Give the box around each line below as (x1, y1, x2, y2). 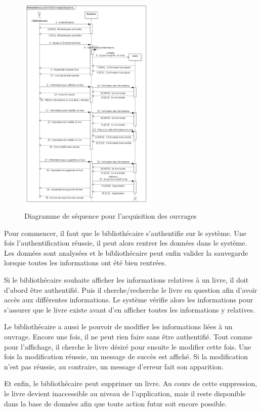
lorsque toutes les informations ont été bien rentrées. (4, 257, 166, 268)
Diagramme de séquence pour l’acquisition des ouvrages (24, 211, 197, 221)
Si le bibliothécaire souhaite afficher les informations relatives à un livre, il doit (4, 274, 249, 285)
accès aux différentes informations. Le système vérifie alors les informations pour (4, 294, 253, 305)
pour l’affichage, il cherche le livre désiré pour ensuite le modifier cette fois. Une (4, 341, 251, 352)
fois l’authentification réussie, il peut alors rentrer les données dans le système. (4, 237, 247, 248)
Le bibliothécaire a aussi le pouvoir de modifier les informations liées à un (4, 321, 233, 332)
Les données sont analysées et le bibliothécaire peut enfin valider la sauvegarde (4, 247, 248, 258)
